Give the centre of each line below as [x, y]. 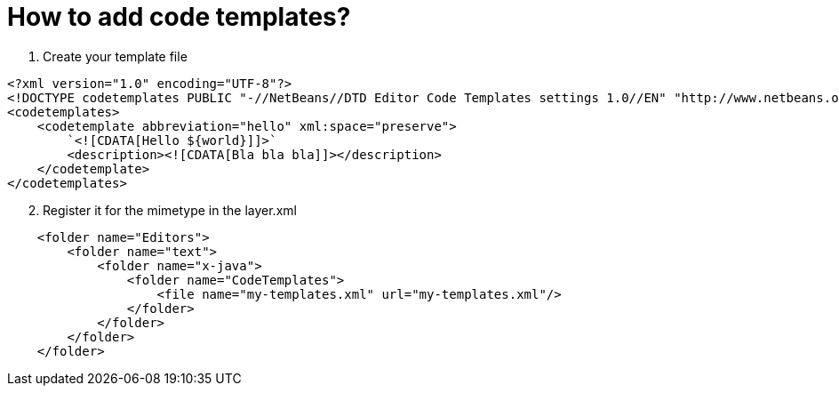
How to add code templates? [179, 17]
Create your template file [115, 56]
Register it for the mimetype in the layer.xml [170, 210]
